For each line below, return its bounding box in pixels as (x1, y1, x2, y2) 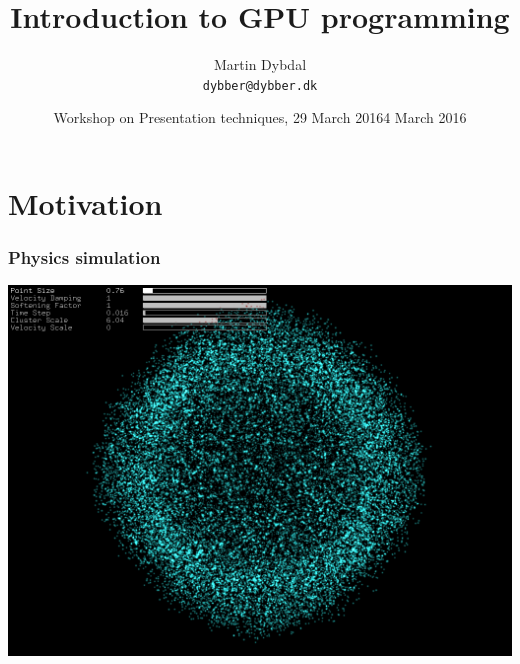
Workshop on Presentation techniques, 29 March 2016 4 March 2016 (53, 107, 467, 128)
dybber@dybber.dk (202, 78, 318, 93)
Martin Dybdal (213, 54, 307, 75)
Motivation (8, 182, 163, 223)
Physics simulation (8, 245, 161, 270)
